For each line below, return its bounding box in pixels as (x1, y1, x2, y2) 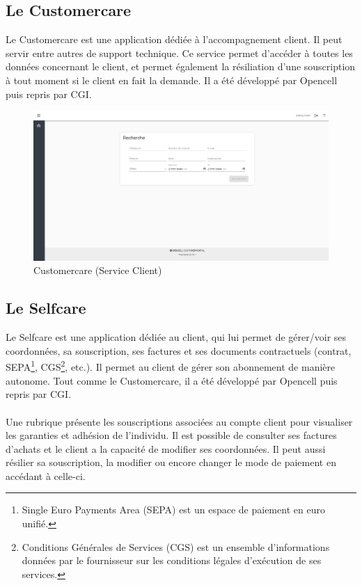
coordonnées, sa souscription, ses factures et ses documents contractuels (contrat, (6, 343, 352, 358)
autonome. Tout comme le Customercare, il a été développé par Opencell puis (6, 373, 338, 387)
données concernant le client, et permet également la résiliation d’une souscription (6, 59, 356, 74)
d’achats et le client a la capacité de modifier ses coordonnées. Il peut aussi (6, 441, 326, 456)
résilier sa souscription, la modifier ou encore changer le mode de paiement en (6, 455, 336, 470)
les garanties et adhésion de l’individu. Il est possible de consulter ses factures (6, 428, 337, 442)
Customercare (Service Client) (33, 263, 162, 278)
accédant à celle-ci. (6, 468, 86, 483)
